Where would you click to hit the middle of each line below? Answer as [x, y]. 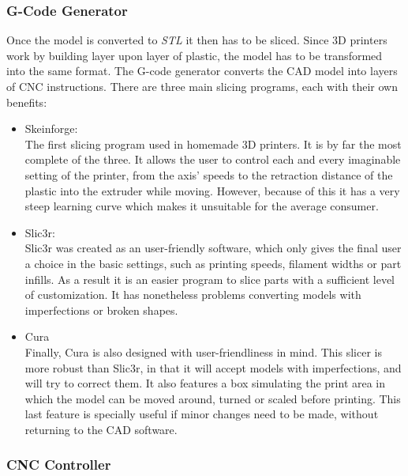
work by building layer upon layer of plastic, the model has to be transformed [195, 55]
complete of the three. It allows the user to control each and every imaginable [213, 159]
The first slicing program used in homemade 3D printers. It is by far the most [213, 144]
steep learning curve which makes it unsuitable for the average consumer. [202, 206]
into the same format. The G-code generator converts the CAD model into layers [202, 71]
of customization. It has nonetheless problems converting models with [193, 295]
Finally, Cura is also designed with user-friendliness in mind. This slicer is [203, 351]
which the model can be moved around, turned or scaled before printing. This [213, 398]
